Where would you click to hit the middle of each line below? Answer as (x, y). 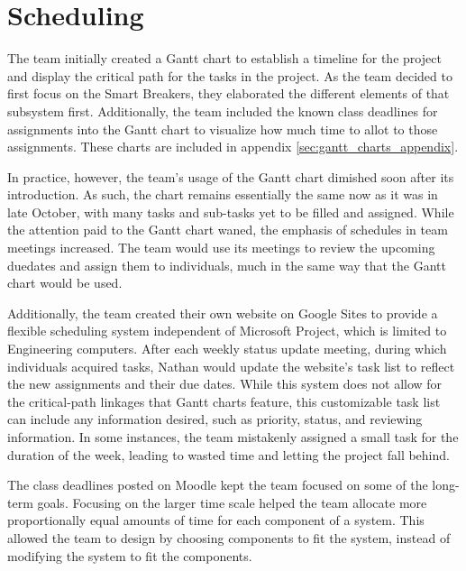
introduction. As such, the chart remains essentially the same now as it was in (223, 194)
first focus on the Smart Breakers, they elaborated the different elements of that (228, 93)
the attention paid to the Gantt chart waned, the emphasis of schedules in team (228, 230)
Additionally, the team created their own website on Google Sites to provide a (223, 313)
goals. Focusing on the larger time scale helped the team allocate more (232, 502)
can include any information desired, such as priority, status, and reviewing (215, 419)
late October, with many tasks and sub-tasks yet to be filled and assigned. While (231, 212)
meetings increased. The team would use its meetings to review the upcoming (221, 248)
